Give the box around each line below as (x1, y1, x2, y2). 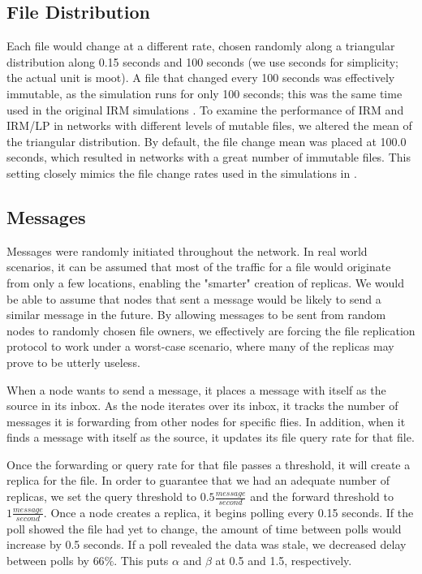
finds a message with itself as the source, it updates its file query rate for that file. (6, 429, 415, 446)
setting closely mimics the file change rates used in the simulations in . (6, 164, 357, 181)
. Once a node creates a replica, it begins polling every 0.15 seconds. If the (43, 503, 414, 520)
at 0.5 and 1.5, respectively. (215, 551, 352, 568)
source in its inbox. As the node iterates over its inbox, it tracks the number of (6, 397, 398, 414)
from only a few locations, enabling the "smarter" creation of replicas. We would (6, 274, 405, 291)
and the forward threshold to (250, 488, 394, 505)
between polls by (6, 551, 89, 568)
